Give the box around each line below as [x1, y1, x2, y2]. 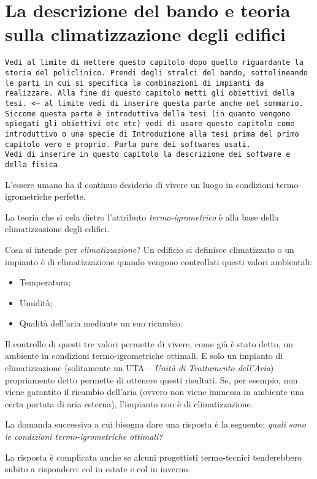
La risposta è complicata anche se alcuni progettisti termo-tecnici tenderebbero [5, 450, 302, 463]
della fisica [5, 160, 58, 169]
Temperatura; [19, 276, 71, 289]
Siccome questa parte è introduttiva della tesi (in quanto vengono [5, 109, 291, 118]
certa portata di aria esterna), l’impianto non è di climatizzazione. [5, 397, 253, 410]
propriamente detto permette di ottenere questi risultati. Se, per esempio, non [5, 373, 298, 386]
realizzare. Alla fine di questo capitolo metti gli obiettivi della [5, 89, 295, 98]
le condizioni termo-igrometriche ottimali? [5, 430, 163, 443]
